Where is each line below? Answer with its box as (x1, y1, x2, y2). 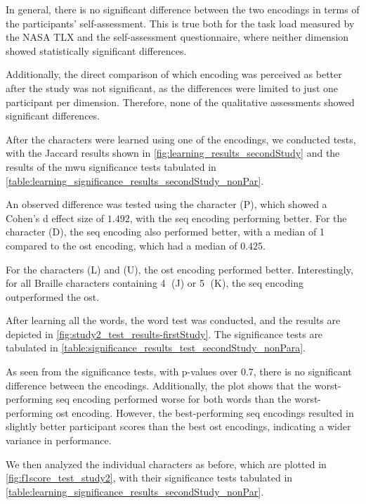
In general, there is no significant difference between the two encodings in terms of (6, 2, 360, 16)
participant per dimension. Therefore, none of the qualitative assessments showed (6, 94, 355, 109)
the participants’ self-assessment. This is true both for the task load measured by (6, 15, 355, 30)
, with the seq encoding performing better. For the (129, 210, 347, 225)
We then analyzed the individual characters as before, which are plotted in (6, 456, 327, 471)
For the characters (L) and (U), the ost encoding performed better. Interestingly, (6, 261, 353, 276)
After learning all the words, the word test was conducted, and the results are (6, 313, 341, 328)
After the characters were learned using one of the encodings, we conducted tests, (6, 131, 356, 146)
